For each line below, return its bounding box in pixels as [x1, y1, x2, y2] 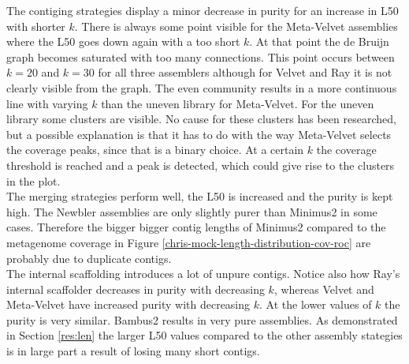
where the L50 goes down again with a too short [6, 33, 240, 50]
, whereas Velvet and [273, 280, 374, 297]
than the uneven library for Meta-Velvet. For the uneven [101, 95, 374, 111]
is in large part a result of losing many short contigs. [6, 343, 260, 359]
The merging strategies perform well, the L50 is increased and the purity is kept [6, 188, 393, 205]
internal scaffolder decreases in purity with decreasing [6, 280, 265, 297]
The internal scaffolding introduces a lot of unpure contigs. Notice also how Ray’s [6, 265, 400, 282]
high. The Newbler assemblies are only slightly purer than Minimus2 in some [6, 203, 377, 220]
